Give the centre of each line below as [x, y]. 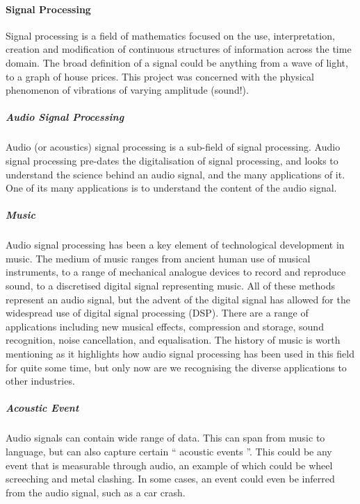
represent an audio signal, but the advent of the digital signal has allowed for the [178, 299]
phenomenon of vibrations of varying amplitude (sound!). [127, 90]
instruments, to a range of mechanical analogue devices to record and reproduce [176, 272]
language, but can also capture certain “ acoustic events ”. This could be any [169, 451]
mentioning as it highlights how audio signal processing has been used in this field [180, 354]
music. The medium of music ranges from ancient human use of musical [158, 258]
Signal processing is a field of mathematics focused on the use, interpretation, [170, 35]
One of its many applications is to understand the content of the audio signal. [171, 188]
